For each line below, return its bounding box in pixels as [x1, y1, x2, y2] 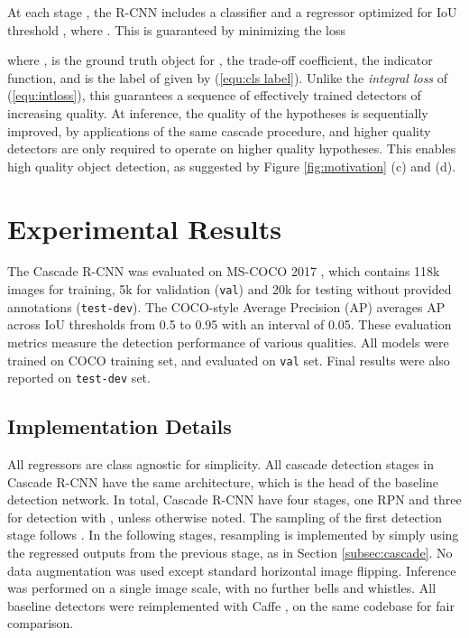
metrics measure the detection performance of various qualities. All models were [7, 332, 449, 351]
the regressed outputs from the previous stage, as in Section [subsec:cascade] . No [7, 543, 453, 562]
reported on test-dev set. [7, 368, 151, 387]
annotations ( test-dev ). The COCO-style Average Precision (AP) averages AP [7, 297, 446, 316]
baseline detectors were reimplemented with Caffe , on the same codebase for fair [7, 596, 455, 615]
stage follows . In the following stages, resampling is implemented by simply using [7, 525, 459, 544]
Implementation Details [7, 412, 232, 440]
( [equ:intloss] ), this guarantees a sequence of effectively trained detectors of [7, 86, 421, 105]
